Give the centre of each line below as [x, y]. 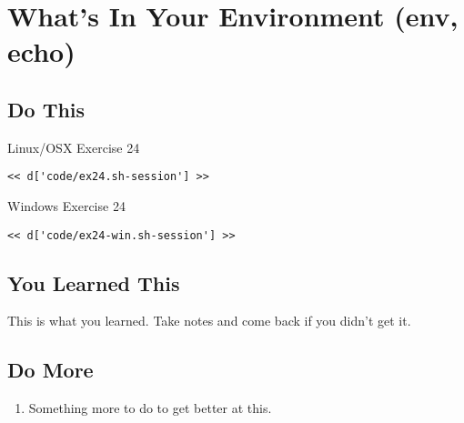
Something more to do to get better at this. [150, 408]
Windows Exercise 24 [66, 206]
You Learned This [94, 282]
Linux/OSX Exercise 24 [74, 147]
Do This [46, 109]
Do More [50, 370]
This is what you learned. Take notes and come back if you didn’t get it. [209, 321]
